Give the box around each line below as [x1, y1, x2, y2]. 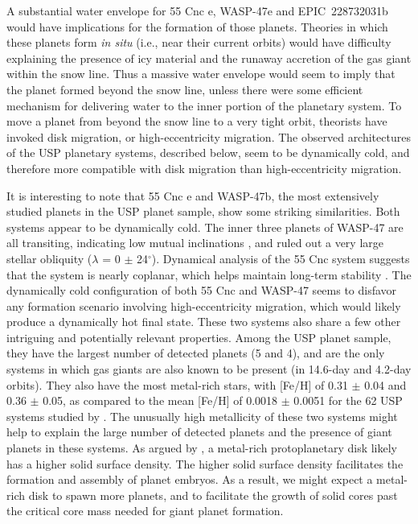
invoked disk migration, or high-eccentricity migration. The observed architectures [6, 128, 411, 145]
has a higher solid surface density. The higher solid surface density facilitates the [6, 455, 404, 472]
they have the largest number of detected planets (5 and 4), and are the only [6, 345, 385, 361]
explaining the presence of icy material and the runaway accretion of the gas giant [6, 49, 412, 66]
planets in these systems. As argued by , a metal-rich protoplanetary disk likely [6, 439, 398, 456]
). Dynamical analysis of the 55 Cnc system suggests [151, 250, 410, 266]
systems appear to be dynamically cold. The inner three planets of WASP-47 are [6, 218, 404, 235]
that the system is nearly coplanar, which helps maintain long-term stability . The [6, 266, 412, 283]
